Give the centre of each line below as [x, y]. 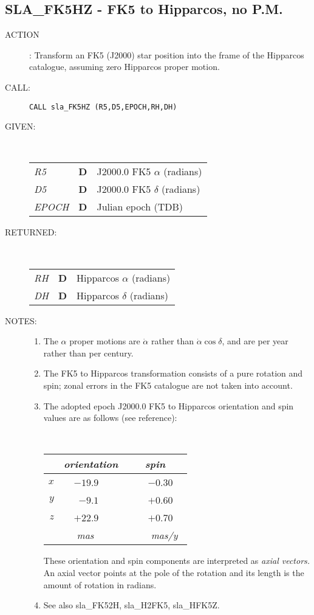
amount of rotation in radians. [100, 584]
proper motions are [105, 341]
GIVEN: [20, 126]
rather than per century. [88, 353]
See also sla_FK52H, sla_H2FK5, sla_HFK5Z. [131, 605]
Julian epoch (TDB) [140, 207]
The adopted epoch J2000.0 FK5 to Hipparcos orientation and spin [169, 405]
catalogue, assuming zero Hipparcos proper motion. [125, 67]
